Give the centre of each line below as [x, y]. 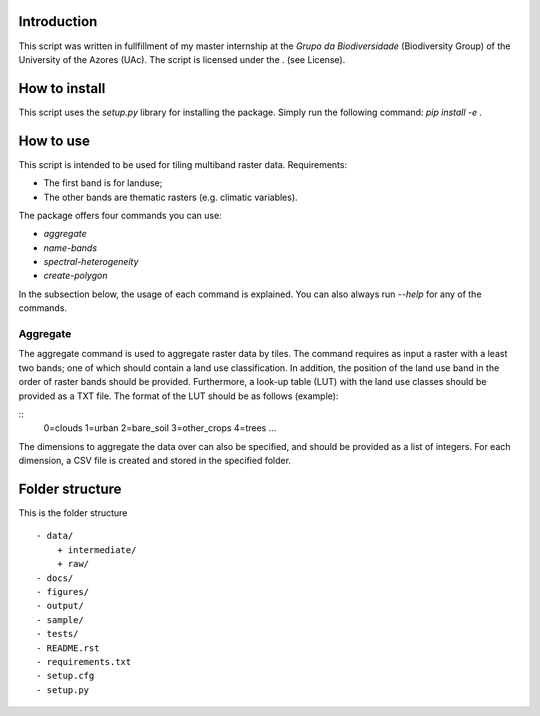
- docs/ [55, 578]
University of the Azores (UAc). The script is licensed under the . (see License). [182, 59]
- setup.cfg [65, 676]
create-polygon [75, 276]
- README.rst [68, 648]
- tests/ [57, 634]
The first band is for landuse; [103, 183]
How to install [62, 88]
